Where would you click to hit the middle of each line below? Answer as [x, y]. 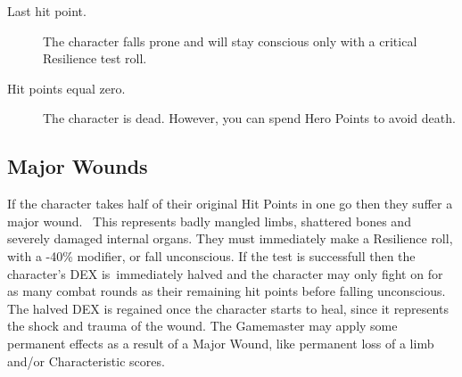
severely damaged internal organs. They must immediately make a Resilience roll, [230, 238]
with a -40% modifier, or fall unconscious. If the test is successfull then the [211, 255]
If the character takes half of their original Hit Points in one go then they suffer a [230, 204]
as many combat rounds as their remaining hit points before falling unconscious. [227, 291]
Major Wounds [78, 166]
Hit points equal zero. [66, 88]
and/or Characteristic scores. [86, 361]
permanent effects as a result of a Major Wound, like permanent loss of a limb [221, 343]
